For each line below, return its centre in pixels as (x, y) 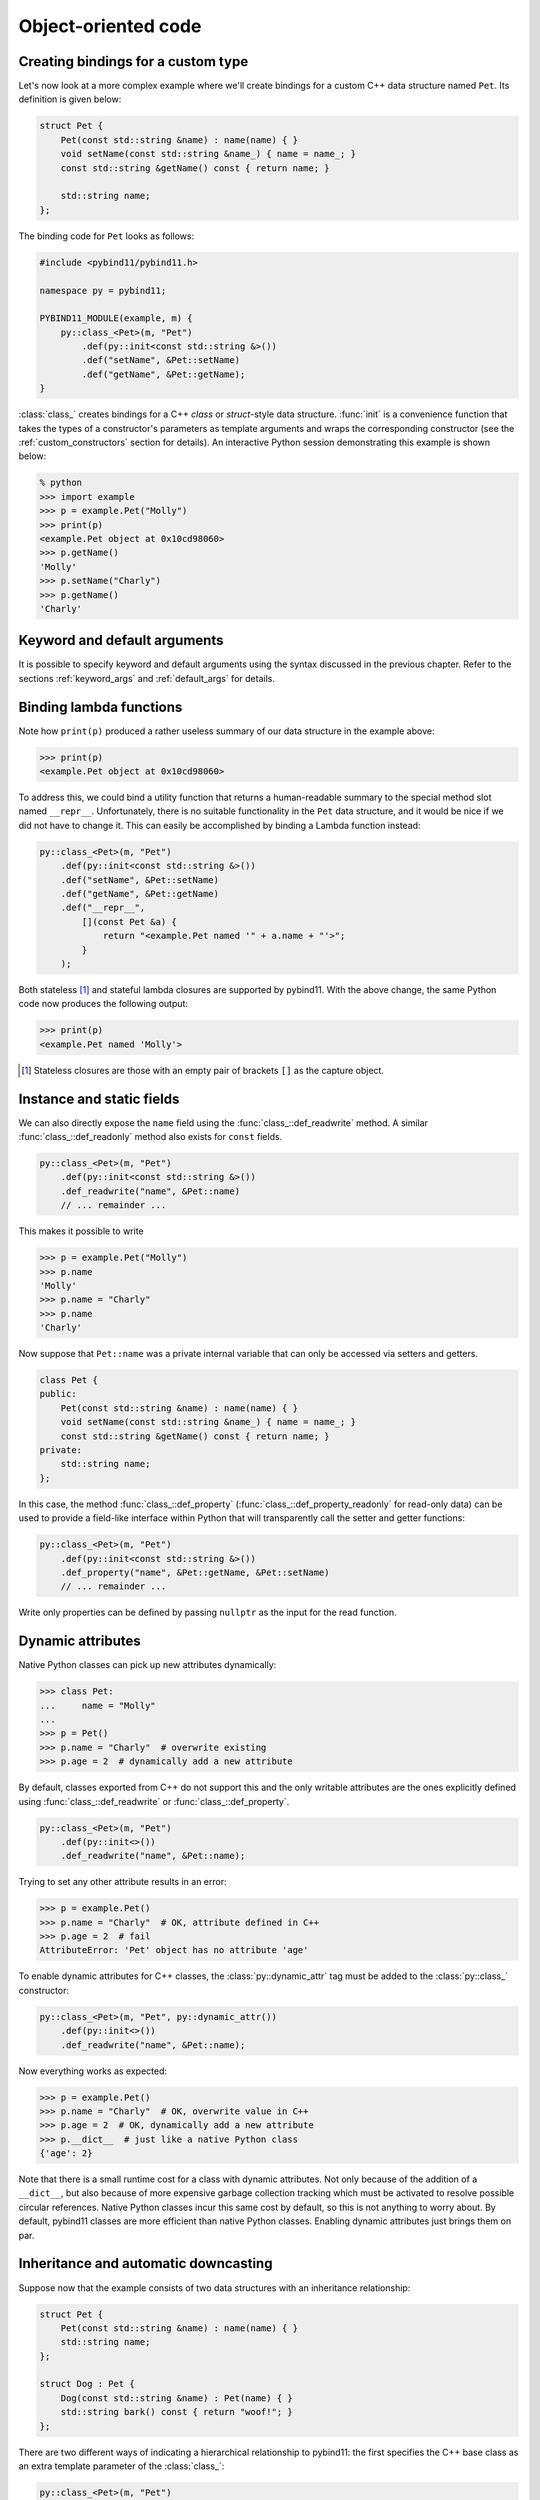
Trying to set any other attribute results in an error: (122, 1882)
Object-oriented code (110, 26)
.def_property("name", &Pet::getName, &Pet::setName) (195, 1572)
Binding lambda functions (100, 706)
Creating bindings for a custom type (133, 61)
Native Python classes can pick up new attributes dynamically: (147, 1665)
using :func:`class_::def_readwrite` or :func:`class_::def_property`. (154, 1801)
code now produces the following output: (103, 1004)
